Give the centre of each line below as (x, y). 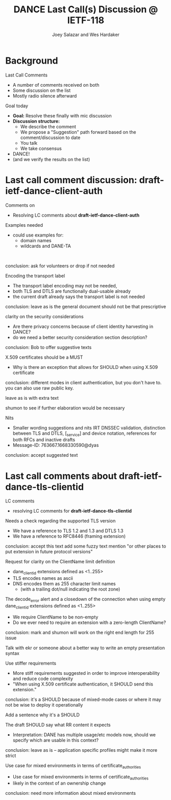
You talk (29, 143)
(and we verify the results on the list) (51, 159)
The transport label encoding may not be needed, (65, 285)
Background (32, 61)
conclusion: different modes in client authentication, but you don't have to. (83, 382)
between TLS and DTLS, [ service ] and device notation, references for (84, 434)
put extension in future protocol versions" (49, 552)
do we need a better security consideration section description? (80, 337)
